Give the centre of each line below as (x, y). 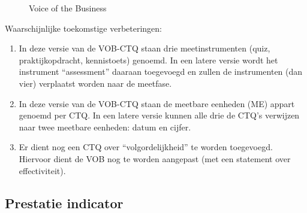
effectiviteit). (42, 170)
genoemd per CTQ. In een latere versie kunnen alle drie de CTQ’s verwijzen (159, 115)
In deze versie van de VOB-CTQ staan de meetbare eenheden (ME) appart (157, 103)
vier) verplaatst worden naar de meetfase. (95, 83)
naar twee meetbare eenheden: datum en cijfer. (105, 127)
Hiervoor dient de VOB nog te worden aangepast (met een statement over (155, 158)
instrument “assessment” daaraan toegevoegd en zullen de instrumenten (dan (161, 71)
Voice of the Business (68, 8)
